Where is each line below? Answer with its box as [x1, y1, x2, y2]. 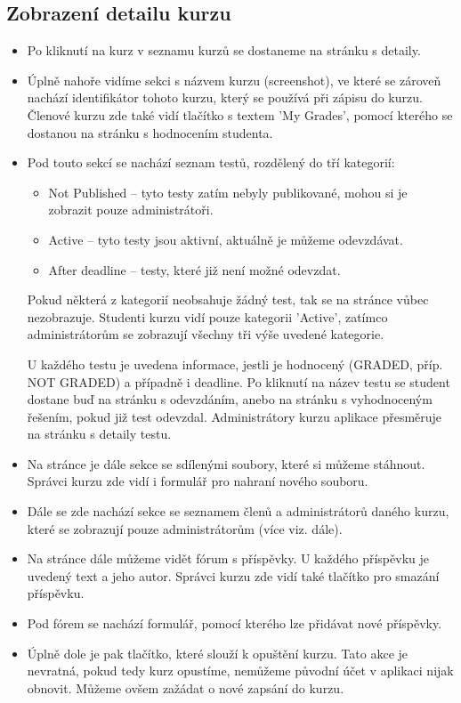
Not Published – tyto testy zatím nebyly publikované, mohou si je [48, 182, 408, 201]
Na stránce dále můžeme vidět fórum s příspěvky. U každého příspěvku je [27, 549, 429, 568]
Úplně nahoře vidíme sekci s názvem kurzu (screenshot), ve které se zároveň [27, 70, 441, 89]
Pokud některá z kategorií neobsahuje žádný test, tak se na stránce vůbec [27, 290, 429, 309]
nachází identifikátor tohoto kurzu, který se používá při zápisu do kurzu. [27, 88, 423, 107]
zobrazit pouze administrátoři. [48, 200, 214, 219]
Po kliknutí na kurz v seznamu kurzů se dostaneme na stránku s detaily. [27, 41, 421, 60]
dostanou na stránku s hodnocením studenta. [27, 123, 273, 141]
